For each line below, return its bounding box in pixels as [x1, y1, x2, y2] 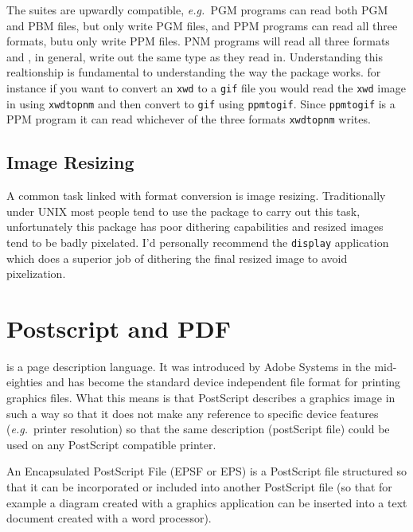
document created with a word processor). [6, 510, 212, 526]
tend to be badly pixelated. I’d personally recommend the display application [6, 233, 389, 250]
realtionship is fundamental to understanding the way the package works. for [6, 64, 381, 80]
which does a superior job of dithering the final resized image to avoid [6, 249, 348, 266]
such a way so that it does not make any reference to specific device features [6, 405, 379, 421]
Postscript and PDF [6, 311, 231, 344]
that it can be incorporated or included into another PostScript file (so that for [6, 479, 392, 495]
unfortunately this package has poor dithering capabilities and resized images [6, 218, 384, 235]
